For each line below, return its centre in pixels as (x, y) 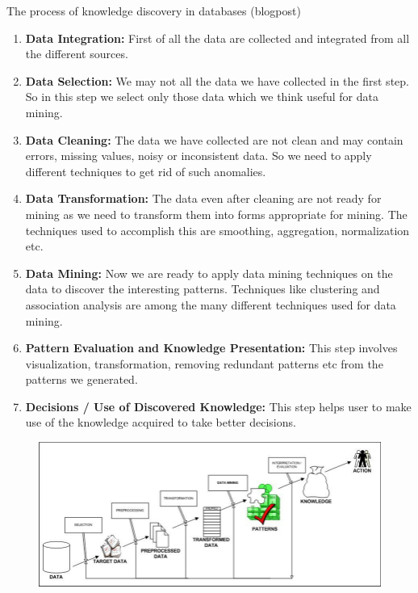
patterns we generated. (82, 379)
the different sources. (77, 54)
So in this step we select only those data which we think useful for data (202, 97)
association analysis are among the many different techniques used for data (211, 304)
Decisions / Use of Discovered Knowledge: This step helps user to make (218, 406)
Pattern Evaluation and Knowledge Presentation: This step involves (211, 348)
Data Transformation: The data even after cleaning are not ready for (203, 198)
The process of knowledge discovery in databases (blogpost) (154, 11)
